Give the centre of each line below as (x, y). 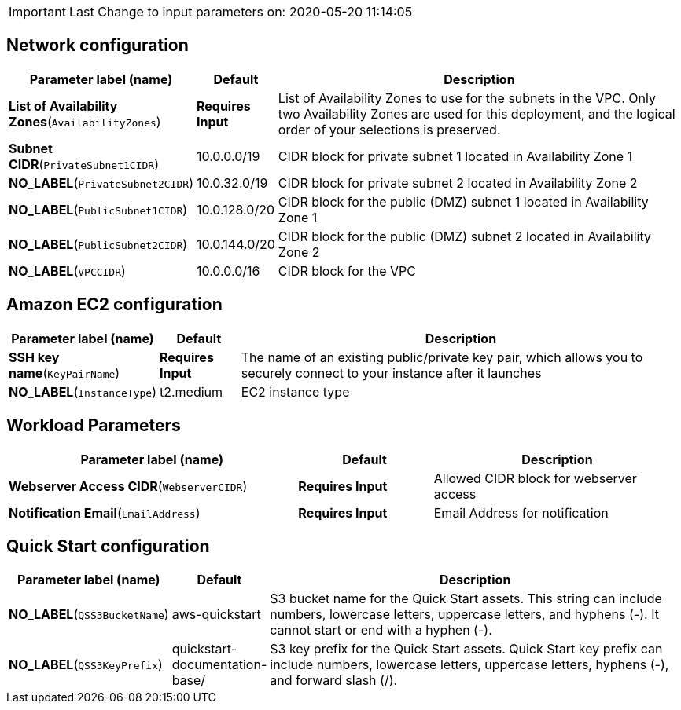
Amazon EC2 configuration (114, 305)
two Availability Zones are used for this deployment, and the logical (477, 113)
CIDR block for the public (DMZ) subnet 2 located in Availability (464, 236)
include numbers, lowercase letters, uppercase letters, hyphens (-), (469, 665)
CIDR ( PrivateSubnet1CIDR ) (84, 164)
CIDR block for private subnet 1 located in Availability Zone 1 (455, 156)
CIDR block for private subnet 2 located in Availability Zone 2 (458, 183)
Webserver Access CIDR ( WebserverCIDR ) (128, 486)
